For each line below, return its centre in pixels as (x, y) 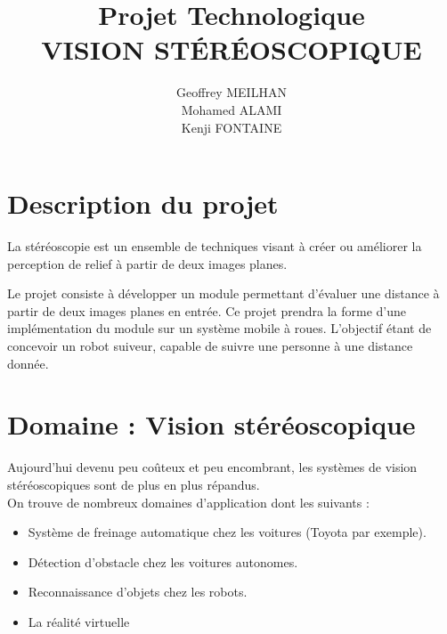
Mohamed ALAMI (232, 109)
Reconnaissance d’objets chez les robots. (138, 592)
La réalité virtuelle (79, 621)
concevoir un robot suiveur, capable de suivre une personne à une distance (210, 345)
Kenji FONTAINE (232, 127)
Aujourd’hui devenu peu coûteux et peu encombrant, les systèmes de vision (212, 467)
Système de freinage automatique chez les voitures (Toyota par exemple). (227, 532)
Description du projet (143, 203)
